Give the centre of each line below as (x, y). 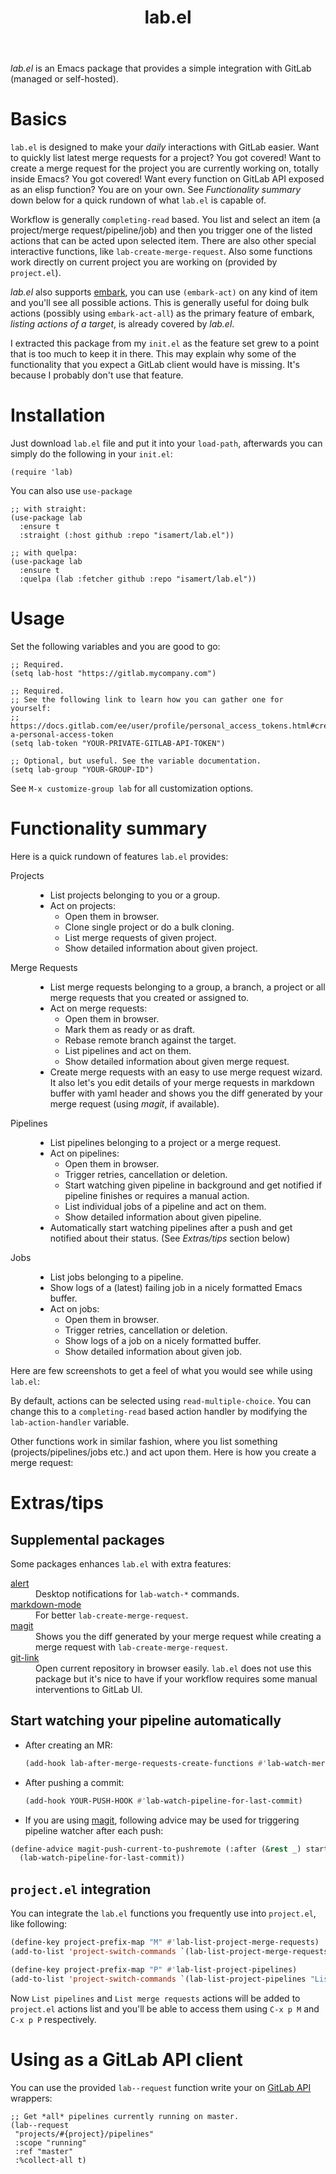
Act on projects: (82, 905)
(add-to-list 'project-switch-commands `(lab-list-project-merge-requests (169, 1951)
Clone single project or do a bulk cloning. (149, 927)
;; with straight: (48, 509)
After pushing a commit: (74, 1782)
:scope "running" (50, 2142)
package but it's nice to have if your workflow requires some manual (176, 1678)
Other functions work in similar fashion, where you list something (144, 1441)
